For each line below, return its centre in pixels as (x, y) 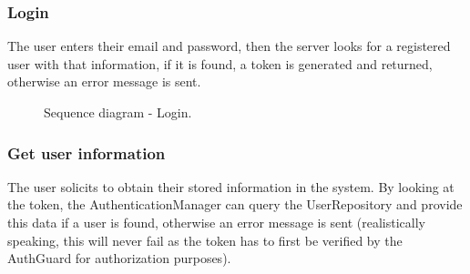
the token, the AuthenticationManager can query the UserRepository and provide (235, 204)
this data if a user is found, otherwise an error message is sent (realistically (217, 222)
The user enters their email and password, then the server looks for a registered (229, 46)
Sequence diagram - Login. (118, 112)
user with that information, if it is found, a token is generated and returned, (220, 63)
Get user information (87, 152)
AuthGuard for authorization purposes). (119, 258)
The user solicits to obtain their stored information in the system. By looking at (231, 186)
